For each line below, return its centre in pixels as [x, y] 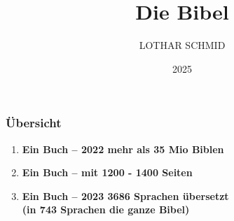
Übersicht [34, 123]
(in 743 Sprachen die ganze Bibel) [106, 209]
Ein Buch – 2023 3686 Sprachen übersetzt [125, 195]
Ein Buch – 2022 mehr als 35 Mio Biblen [123, 149]
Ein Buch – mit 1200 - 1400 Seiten [107, 172]
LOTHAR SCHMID [182, 45]
